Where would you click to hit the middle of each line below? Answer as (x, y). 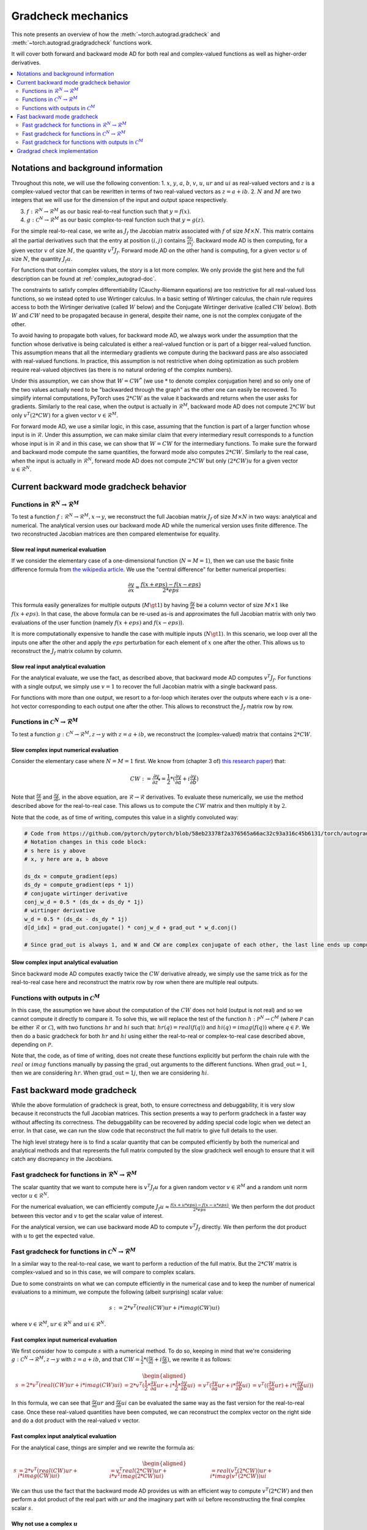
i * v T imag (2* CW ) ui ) (136, 1476)
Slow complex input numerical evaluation (65, 750)
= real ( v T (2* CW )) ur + (242, 1470)
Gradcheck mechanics (70, 16)
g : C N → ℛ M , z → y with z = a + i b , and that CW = (76, 1359)
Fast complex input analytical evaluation (64, 1436)
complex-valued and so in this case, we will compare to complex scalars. (103, 1272)
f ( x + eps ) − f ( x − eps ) (171, 584)
